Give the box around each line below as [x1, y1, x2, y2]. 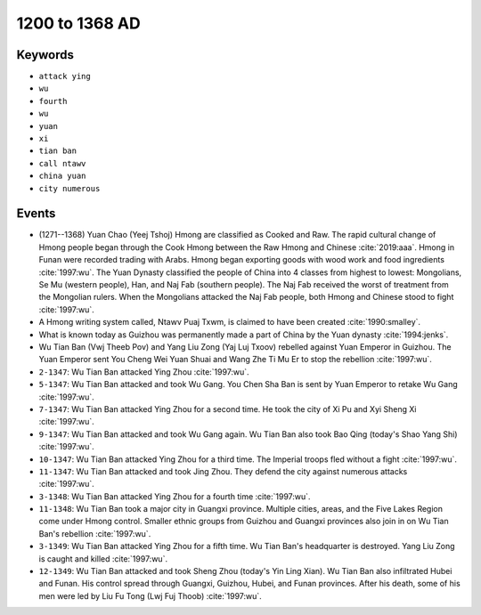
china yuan [38, 171, 86, 182]
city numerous [38, 183, 101, 193]
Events [16, 206, 56, 222]
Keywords [16, 47, 75, 62]
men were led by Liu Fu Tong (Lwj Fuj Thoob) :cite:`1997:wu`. [38, 590, 262, 601]
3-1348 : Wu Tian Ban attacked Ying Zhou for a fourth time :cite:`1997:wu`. [38, 490, 311, 502]
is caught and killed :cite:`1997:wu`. [38, 553, 168, 564]
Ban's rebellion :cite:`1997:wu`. [38, 528, 151, 538]
